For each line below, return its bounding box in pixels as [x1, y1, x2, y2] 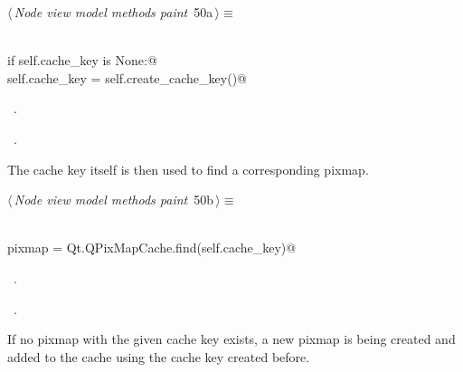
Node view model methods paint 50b [14, 190, 214, 209]
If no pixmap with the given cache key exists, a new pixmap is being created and [7, 329, 456, 348]
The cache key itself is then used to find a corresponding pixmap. [7, 159, 369, 178]
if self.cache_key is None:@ [7, 51, 157, 70]
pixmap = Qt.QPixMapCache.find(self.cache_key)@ [7, 238, 297, 257]
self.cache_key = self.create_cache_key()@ [7, 68, 247, 87]
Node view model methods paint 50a [14, 3, 213, 21]
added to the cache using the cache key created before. [7, 347, 310, 366]
